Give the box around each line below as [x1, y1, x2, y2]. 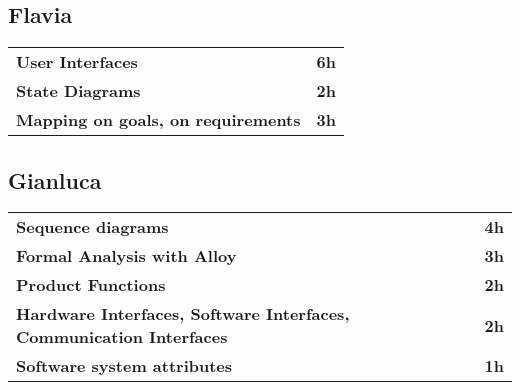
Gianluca [8, 164, 102, 195]
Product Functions [16, 273, 166, 297]
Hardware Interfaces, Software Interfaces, [16, 302, 350, 326]
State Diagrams [16, 79, 141, 103]
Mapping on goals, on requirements [16, 108, 301, 132]
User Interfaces [16, 50, 138, 74]
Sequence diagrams [16, 215, 169, 239]
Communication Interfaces [16, 325, 228, 349]
